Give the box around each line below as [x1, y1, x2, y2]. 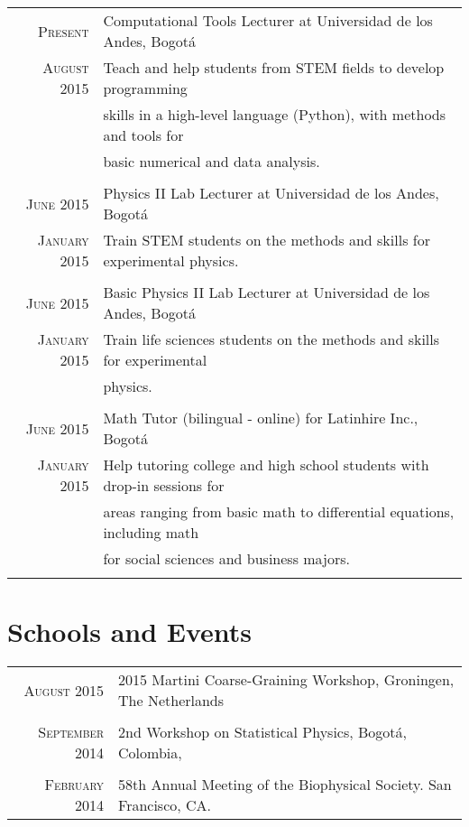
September [38, 721, 105, 743]
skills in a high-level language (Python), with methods [103, 104, 446, 125]
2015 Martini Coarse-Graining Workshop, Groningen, [118, 669, 455, 691]
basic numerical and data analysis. [103, 151, 320, 172]
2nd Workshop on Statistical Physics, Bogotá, [118, 721, 408, 743]
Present [38, 20, 89, 42]
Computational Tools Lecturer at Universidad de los [103, 10, 433, 31]
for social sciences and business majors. [103, 548, 350, 569]
